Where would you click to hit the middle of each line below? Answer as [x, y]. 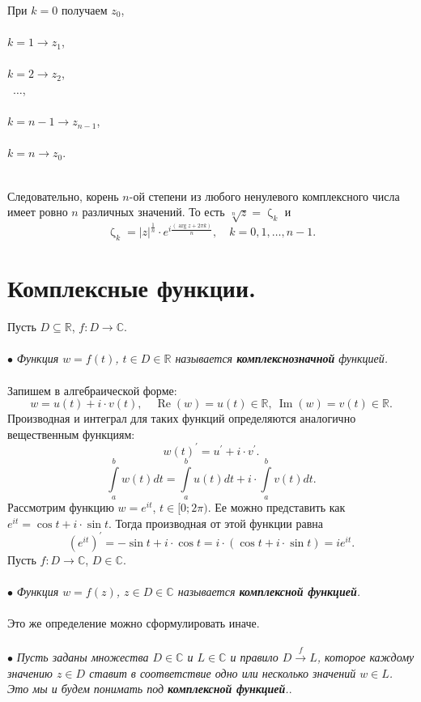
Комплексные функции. [132, 288]
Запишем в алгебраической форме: [92, 390]
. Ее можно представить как [276, 507]
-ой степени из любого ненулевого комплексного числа [264, 196]
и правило [254, 657]
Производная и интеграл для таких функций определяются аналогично [182, 418]
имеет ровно [38, 212]
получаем [84, 10]
